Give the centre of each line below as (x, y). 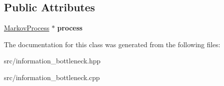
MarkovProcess (27, 28)
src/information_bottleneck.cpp (52, 77)
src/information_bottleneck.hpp (52, 61)
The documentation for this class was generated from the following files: (112, 44)
